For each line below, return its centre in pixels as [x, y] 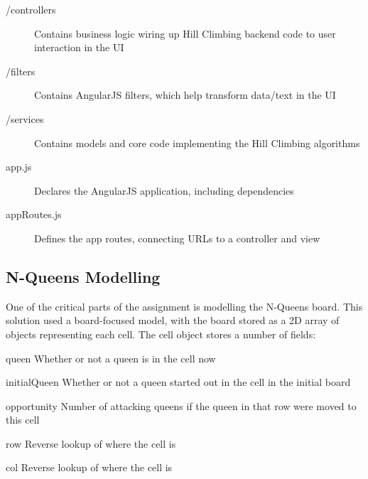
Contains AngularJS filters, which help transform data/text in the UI [185, 95]
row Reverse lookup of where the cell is [91, 443]
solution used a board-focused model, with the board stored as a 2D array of [173, 320]
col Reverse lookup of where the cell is [89, 467]
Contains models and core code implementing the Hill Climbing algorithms [197, 142]
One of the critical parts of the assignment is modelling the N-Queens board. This [184, 306]
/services [25, 118]
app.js [19, 167]
